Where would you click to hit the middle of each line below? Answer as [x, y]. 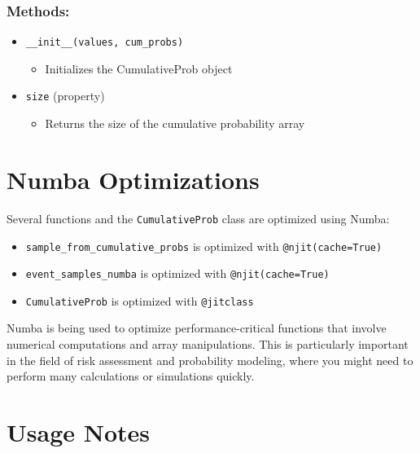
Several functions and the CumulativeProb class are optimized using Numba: [198, 218]
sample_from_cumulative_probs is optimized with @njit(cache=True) [204, 246]
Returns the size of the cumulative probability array [175, 123]
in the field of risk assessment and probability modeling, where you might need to [210, 360]
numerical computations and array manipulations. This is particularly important [208, 344]
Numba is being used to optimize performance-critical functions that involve [197, 328]
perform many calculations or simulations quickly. [131, 376]
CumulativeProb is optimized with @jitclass [140, 300]
